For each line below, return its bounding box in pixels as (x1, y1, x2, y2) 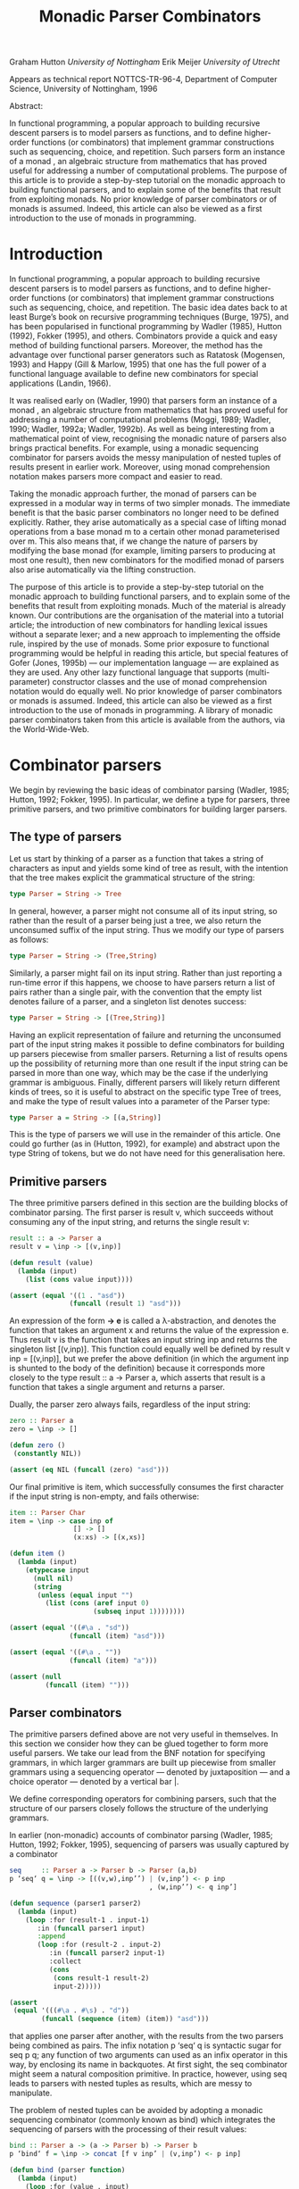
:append (37, 1932, 66, 1941)
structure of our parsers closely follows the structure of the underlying (9, 1803, 269, 1814)
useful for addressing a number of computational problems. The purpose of (9, 165, 287, 176)
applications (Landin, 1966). (9, 378, 112, 389)
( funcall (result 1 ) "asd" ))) (69, 1299, 181, 1309)
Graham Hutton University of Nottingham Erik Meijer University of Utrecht (9, 56, 280, 68)
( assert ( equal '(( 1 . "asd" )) (9, 1291, 126, 1300)
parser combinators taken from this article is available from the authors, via (9, 714, 286, 725)
